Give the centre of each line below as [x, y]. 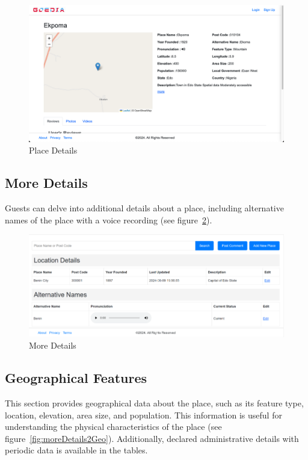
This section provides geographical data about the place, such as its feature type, [154, 403]
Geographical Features [76, 378]
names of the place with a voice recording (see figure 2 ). [109, 219]
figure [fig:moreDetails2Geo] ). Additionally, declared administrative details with [152, 438]
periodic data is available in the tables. [76, 450]
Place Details [53, 150]
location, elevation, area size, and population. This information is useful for [143, 415]
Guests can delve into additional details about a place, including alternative [144, 208]
